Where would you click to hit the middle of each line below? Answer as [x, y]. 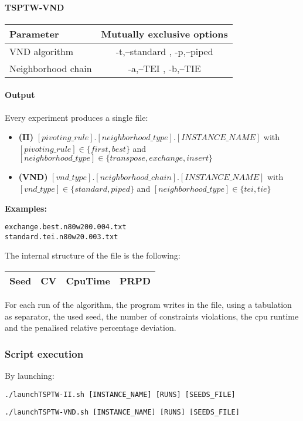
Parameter [34, 33]
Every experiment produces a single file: [76, 117]
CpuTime [88, 281]
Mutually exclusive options [164, 33]
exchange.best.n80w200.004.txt [66, 227]
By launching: [30, 376]
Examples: [26, 208]
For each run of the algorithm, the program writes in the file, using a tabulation [148, 305]
